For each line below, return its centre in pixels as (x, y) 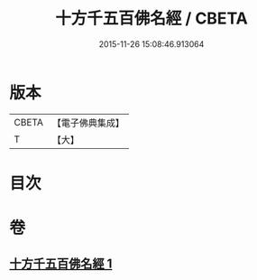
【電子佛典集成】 (88, 123)
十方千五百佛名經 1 (61, 264)
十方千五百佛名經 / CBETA (151, 19)
